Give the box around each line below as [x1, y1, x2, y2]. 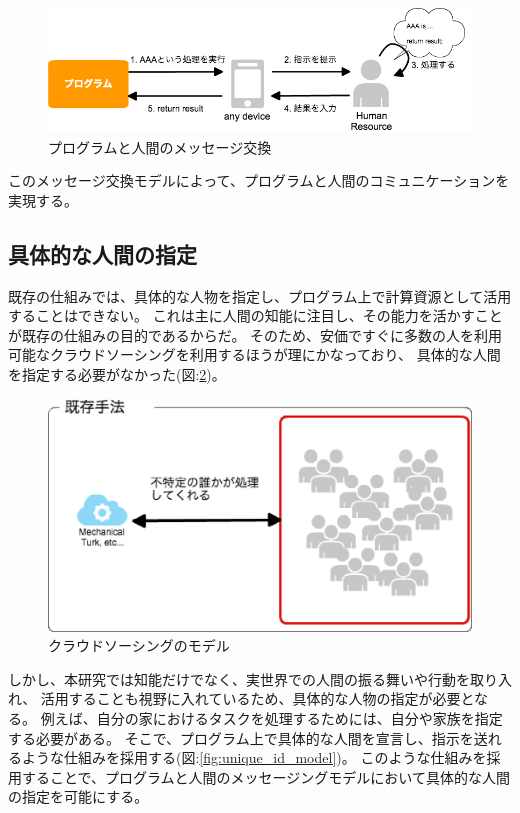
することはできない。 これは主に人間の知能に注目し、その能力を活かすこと [8, 305, 503, 326]
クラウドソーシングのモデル [48, 635, 230, 656]
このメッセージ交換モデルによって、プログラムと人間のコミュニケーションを [8, 170, 510, 191]
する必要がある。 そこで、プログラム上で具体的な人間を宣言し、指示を [8, 727, 474, 748]
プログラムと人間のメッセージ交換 [48, 136, 272, 157]
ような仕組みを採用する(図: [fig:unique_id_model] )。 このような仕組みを [21, 747, 487, 768]
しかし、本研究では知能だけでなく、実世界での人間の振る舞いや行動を [8, 668, 470, 689]
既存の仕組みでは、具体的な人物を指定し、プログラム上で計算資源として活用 [8, 285, 512, 306]
